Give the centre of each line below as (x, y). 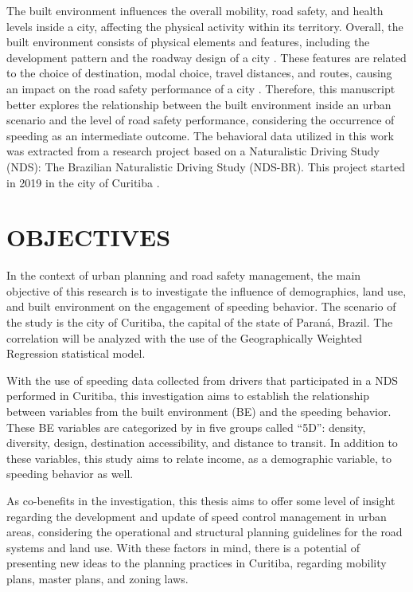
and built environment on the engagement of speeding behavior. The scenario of (201, 306)
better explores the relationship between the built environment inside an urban (199, 104)
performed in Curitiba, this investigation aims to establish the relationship (188, 396)
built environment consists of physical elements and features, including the (188, 42)
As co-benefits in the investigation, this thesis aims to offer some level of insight (201, 500)
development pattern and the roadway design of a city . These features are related (206, 57)
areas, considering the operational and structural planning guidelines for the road (205, 532)
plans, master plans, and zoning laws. (97, 578)
